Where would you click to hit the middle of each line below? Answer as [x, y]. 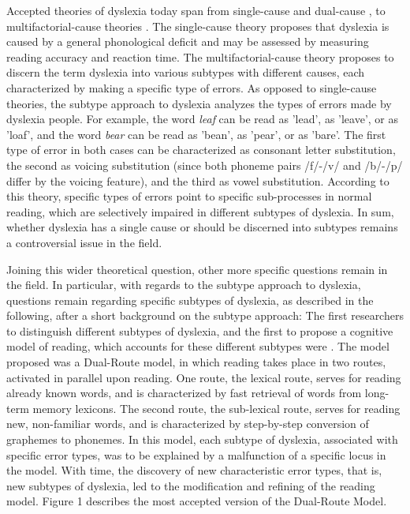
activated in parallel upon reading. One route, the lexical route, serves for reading [204, 377]
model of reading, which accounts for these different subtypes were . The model [198, 346]
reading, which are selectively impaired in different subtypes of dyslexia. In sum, [200, 211]
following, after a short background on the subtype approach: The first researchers [205, 315]
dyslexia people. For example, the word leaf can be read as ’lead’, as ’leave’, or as [203, 119]
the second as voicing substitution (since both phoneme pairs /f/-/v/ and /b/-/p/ [205, 165]
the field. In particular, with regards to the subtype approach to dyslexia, [184, 285]
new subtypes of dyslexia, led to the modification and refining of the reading [191, 485]
